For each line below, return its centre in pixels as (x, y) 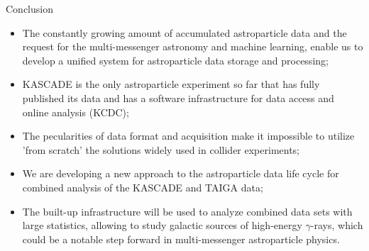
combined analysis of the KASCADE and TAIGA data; (143, 187)
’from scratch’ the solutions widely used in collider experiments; (161, 149)
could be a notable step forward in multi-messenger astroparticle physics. (181, 239)
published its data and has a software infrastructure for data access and (178, 97)
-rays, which (337, 225)
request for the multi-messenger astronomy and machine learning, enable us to (193, 46)
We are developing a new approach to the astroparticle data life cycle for (181, 173)
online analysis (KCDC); (76, 112)
